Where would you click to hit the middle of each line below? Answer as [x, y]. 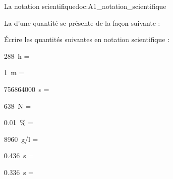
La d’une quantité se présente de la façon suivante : [82, 22]
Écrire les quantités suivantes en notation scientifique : [87, 39]
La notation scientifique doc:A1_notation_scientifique [85, 6]
